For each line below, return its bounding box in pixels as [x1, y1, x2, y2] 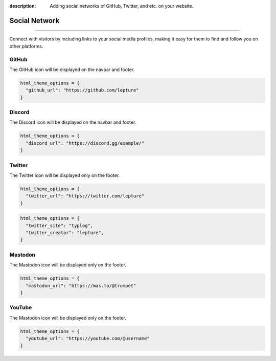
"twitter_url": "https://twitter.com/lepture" [26, 193, 145, 199]
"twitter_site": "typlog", [26, 222, 94, 229]
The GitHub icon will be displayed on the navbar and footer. [9, 66, 135, 73]
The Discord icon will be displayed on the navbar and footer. [9, 119, 136, 125]
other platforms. [9, 43, 43, 49]
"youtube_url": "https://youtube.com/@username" [26, 335, 150, 342]
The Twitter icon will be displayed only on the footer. [9, 172, 120, 178]
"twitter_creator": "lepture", [26, 230, 104, 236]
